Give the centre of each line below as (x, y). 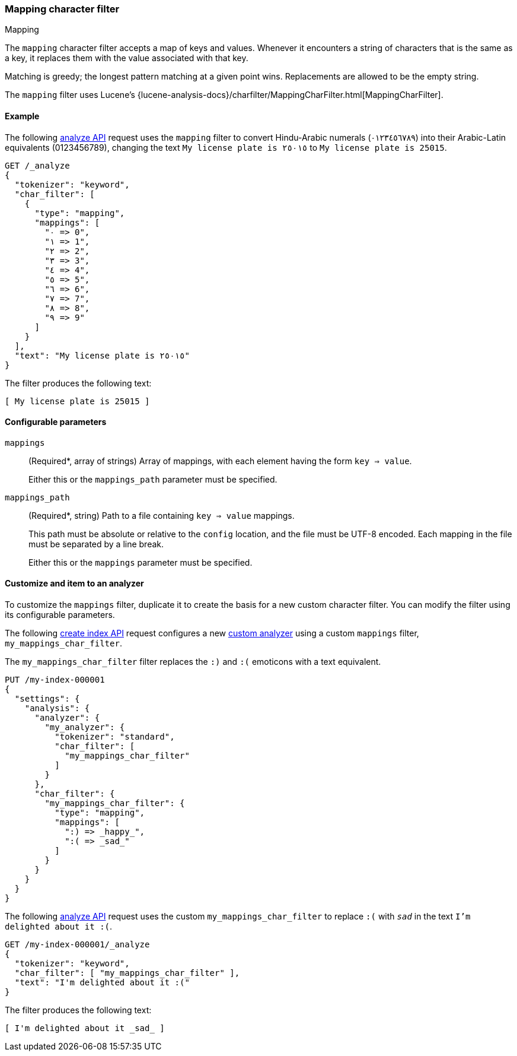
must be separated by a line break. (96, 544)
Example (22, 116)
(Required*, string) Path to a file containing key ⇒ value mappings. (162, 515)
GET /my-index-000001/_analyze (77, 945)
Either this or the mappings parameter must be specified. (141, 562)
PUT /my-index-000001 (55, 680)
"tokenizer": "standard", (115, 737)
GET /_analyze (37, 165)
